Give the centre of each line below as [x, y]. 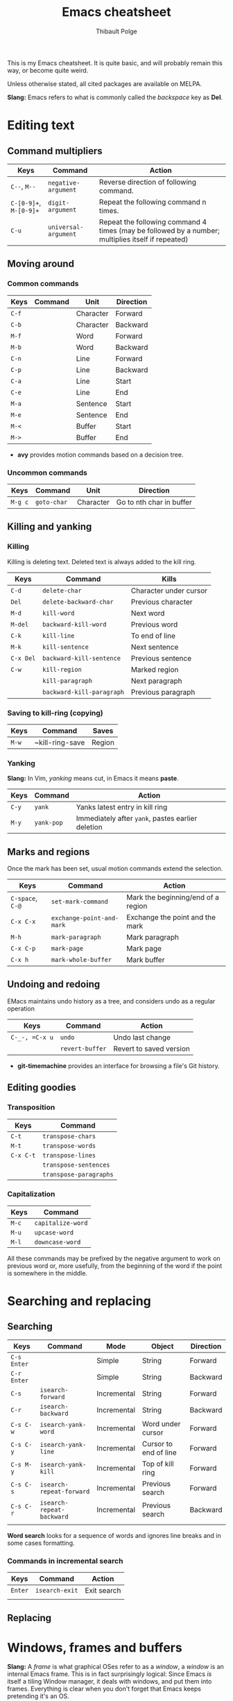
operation [21, 1008]
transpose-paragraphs [78, 1174]
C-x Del [23, 658]
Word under [161, 1423]
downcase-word [58, 1242]
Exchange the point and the [171, 917]
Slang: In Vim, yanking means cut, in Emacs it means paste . [93, 779]
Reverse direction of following [148, 182]
